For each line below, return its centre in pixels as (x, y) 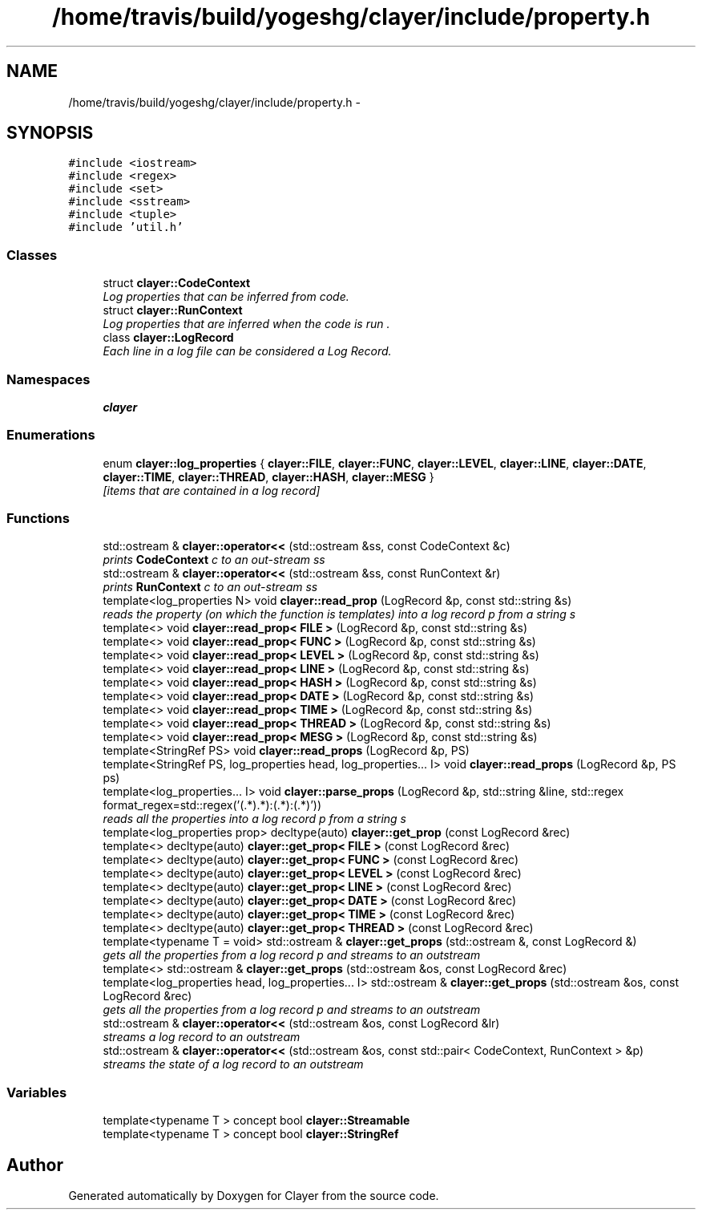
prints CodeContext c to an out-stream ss (214, 560)
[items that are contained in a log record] (212, 490)
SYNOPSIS (50, 133)
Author (35, 1165)
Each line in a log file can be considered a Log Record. (247, 351)
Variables (37, 1092)
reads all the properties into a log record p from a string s (254, 819)
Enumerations (51, 435)
